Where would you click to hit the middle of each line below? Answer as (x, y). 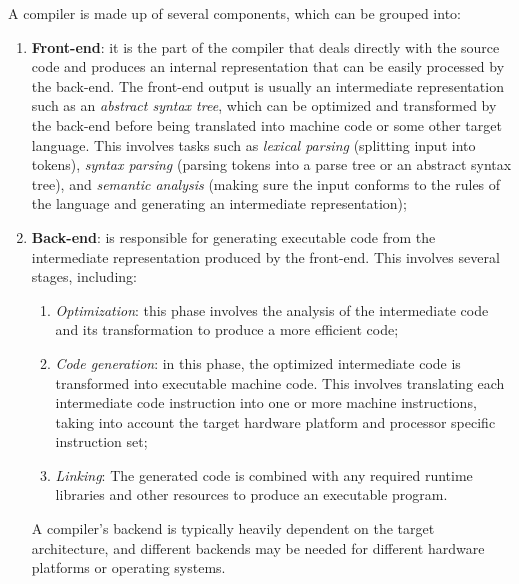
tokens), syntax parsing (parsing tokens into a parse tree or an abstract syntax (271, 164)
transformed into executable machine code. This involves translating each (280, 382)
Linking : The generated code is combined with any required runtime (264, 474)
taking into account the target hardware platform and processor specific (275, 421)
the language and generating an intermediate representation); (219, 203)
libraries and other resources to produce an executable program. (251, 494)
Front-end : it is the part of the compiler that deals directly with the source (265, 46)
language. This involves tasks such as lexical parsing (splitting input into (253, 144)
